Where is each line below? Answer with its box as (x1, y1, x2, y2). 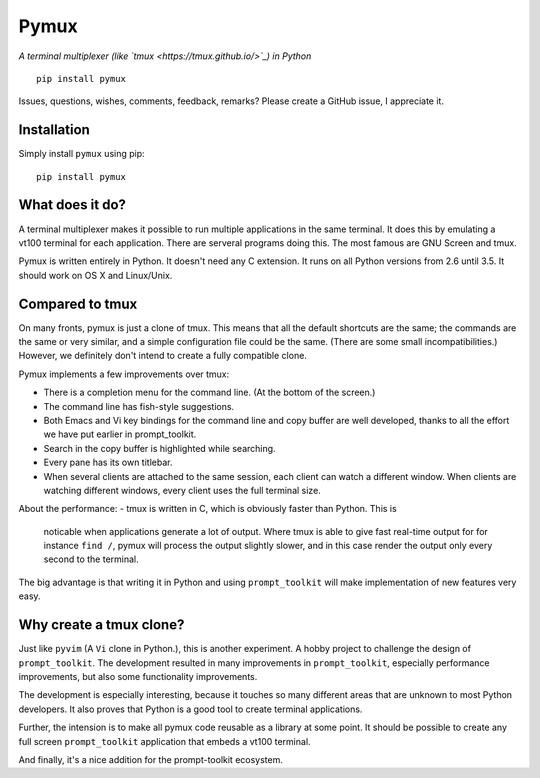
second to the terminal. (43, 553, 139, 565)
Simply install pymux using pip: (18, 148, 145, 160)
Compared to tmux (18, 295, 138, 312)
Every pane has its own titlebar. (43, 456, 173, 469)
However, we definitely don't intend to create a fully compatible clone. (18, 350, 307, 362)
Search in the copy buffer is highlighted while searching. (43, 442, 276, 454)
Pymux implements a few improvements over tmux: (18, 368, 230, 380)
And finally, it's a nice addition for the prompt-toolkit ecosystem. (18, 753, 284, 765)
